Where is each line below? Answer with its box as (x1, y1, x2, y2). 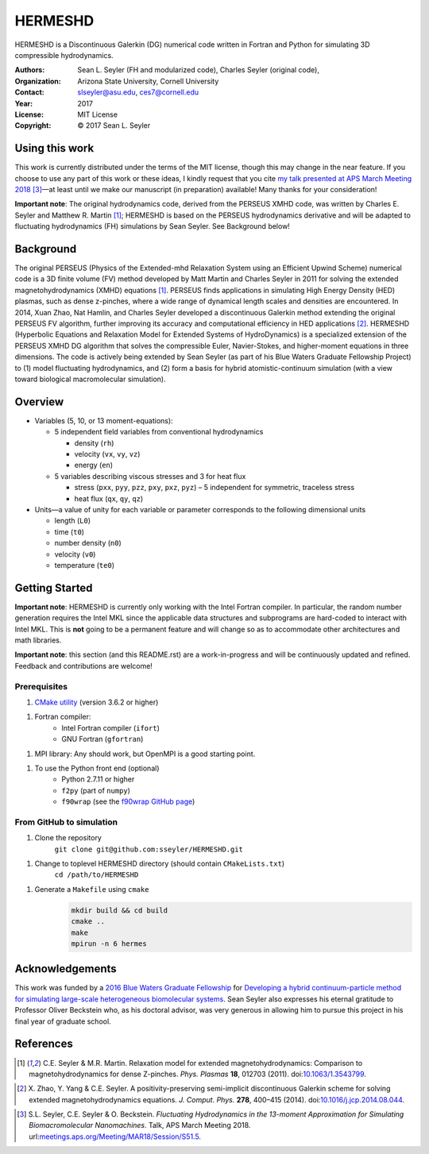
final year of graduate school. (14, 1017, 111, 1026)
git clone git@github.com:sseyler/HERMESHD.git (54, 844, 244, 854)
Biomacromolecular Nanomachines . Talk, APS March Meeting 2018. (29, 1121, 251, 1130)
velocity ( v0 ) (54, 549, 96, 559)
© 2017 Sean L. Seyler (77, 121, 151, 130)
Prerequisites (14, 681, 68, 692)
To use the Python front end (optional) (34, 763, 160, 773)
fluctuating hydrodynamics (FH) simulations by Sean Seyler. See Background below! (14, 222, 290, 231)
